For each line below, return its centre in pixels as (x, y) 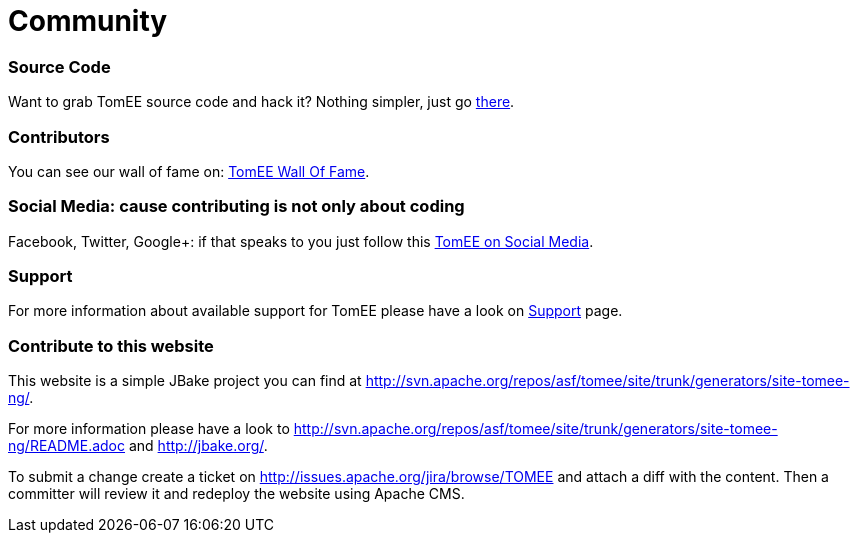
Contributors (59, 136)
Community (88, 21)
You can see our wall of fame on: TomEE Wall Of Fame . (189, 171)
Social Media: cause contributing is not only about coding (236, 206)
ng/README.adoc (67, 446)
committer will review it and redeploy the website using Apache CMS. (236, 494)
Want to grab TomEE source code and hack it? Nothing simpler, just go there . (261, 102)
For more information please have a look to (149, 429)
